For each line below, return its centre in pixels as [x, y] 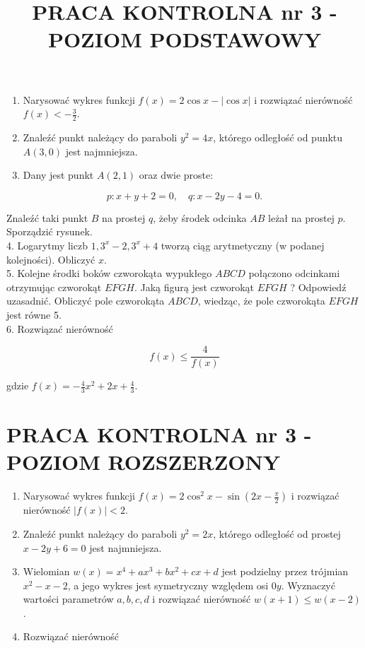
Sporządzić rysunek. [50, 231]
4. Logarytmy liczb [47, 245]
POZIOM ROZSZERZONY [144, 462]
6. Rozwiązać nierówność [60, 328]
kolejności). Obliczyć [51, 259]
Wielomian [46, 571]
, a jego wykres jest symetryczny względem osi [168, 585]
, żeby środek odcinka [200, 217]
